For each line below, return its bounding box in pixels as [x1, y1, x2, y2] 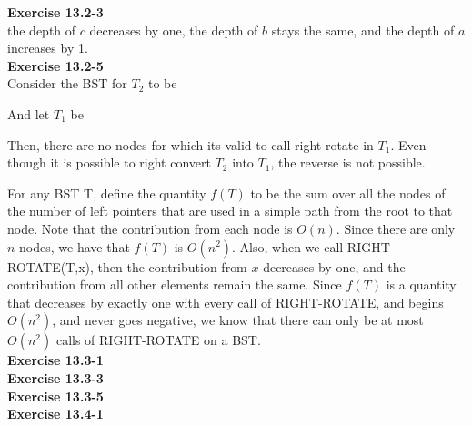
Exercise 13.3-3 [7, 368, 104, 387]
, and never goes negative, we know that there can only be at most [52, 310, 424, 330]
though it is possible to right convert [7, 153, 211, 172]
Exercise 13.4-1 [7, 404, 104, 423]
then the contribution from [97, 257, 247, 276]
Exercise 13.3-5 [7, 386, 104, 405]
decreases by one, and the [263, 257, 406, 276]
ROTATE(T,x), [7, 257, 94, 276]
